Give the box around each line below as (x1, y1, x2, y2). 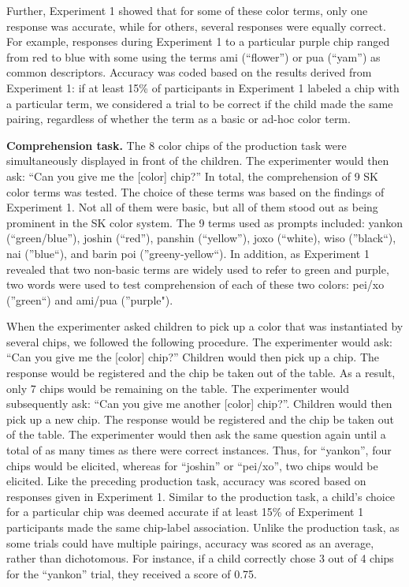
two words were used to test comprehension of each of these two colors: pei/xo (6, 276, 385, 293)
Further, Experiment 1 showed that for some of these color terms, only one (6, 2, 368, 18)
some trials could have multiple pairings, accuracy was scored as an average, (6, 534, 374, 551)
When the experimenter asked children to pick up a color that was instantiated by (6, 318, 403, 335)
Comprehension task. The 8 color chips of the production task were (6, 136, 347, 153)
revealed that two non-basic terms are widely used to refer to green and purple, (6, 260, 389, 277)
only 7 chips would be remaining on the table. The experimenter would (6, 379, 349, 396)
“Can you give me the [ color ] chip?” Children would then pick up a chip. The (6, 349, 380, 365)
